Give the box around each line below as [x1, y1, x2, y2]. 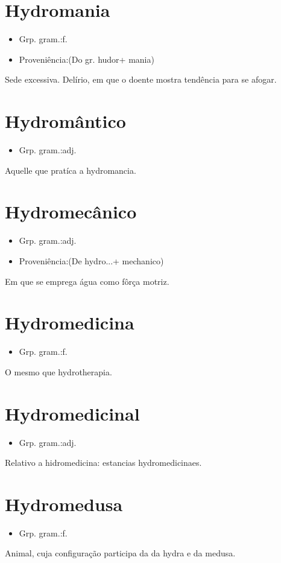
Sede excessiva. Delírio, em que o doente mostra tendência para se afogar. [5, 73, 277, 86]
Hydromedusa [5, 491, 123, 516]
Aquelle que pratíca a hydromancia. [5, 164, 136, 176]
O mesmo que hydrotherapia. [5, 365, 112, 378]
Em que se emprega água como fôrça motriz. [5, 275, 169, 287]
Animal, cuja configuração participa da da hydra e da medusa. [5, 547, 236, 559]
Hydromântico [5, 109, 126, 133]
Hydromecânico [5, 199, 137, 224]
